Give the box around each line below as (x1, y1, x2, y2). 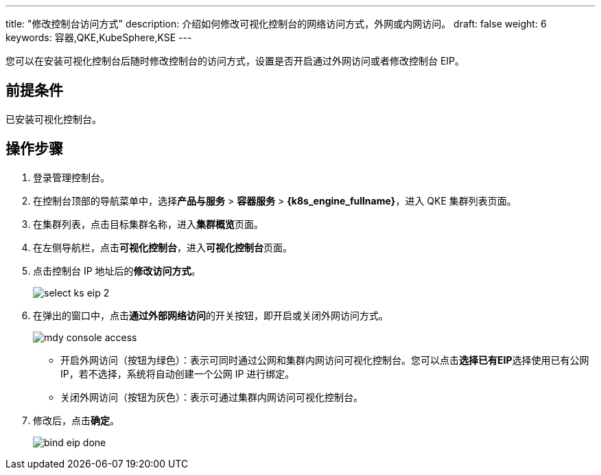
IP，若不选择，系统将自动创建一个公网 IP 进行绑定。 (60, 367, 295, 380)
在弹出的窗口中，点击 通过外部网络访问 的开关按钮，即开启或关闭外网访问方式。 (33, 309, 388, 321)
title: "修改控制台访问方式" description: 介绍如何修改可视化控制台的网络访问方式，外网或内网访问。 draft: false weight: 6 (5, 18, 547, 30)
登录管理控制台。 (33, 171, 110, 183)
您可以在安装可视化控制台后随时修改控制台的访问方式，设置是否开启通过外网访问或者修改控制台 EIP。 (5, 55, 465, 67)
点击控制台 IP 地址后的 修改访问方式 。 (33, 264, 201, 277)
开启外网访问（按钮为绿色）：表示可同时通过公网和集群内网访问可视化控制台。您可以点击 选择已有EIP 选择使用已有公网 (60, 354, 589, 366)
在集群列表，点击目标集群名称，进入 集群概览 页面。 (33, 218, 263, 230)
